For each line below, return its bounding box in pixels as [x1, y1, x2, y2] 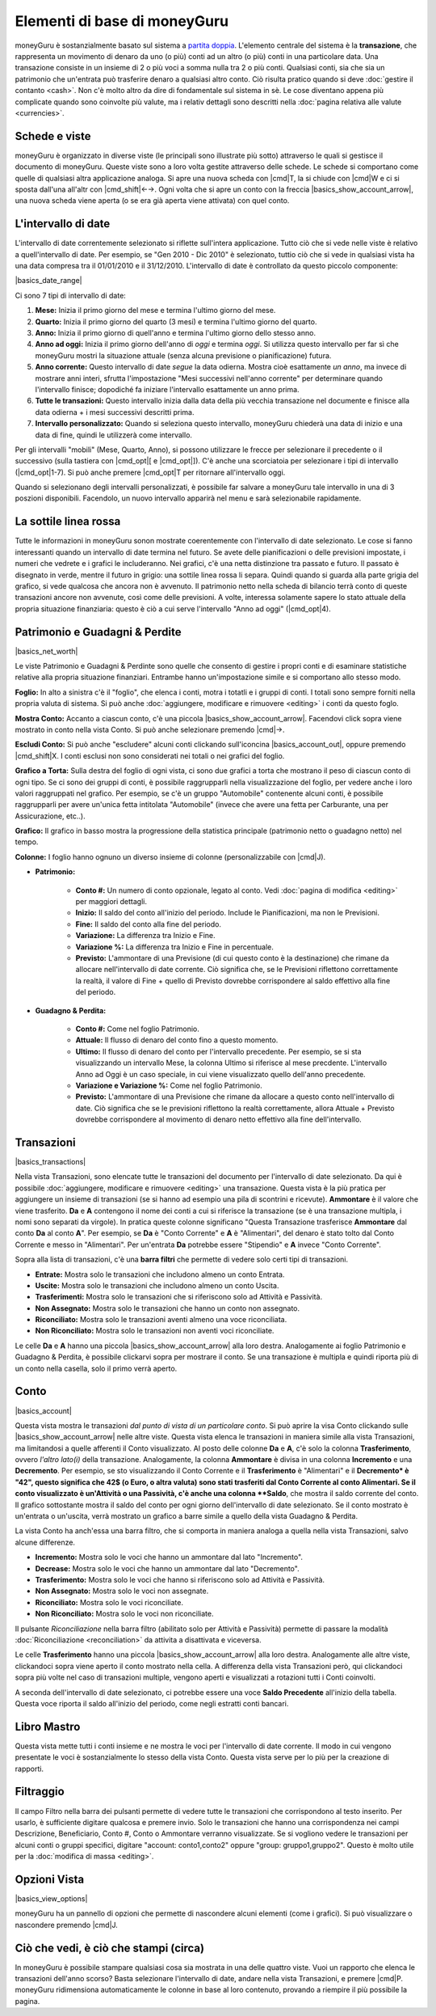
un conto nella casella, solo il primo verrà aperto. [15, 1363, 178, 1373]
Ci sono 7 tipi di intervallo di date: [15, 290, 127, 300]
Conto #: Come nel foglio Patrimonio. [75, 1024, 199, 1033]
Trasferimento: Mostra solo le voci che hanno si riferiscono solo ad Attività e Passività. [35, 1575, 325, 1584]
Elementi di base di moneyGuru [15, 12, 229, 30]
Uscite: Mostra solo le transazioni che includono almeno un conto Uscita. [35, 1280, 279, 1290]
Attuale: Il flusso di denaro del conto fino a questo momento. [75, 1035, 279, 1045]
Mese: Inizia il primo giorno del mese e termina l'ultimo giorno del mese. [35, 306, 276, 315]
